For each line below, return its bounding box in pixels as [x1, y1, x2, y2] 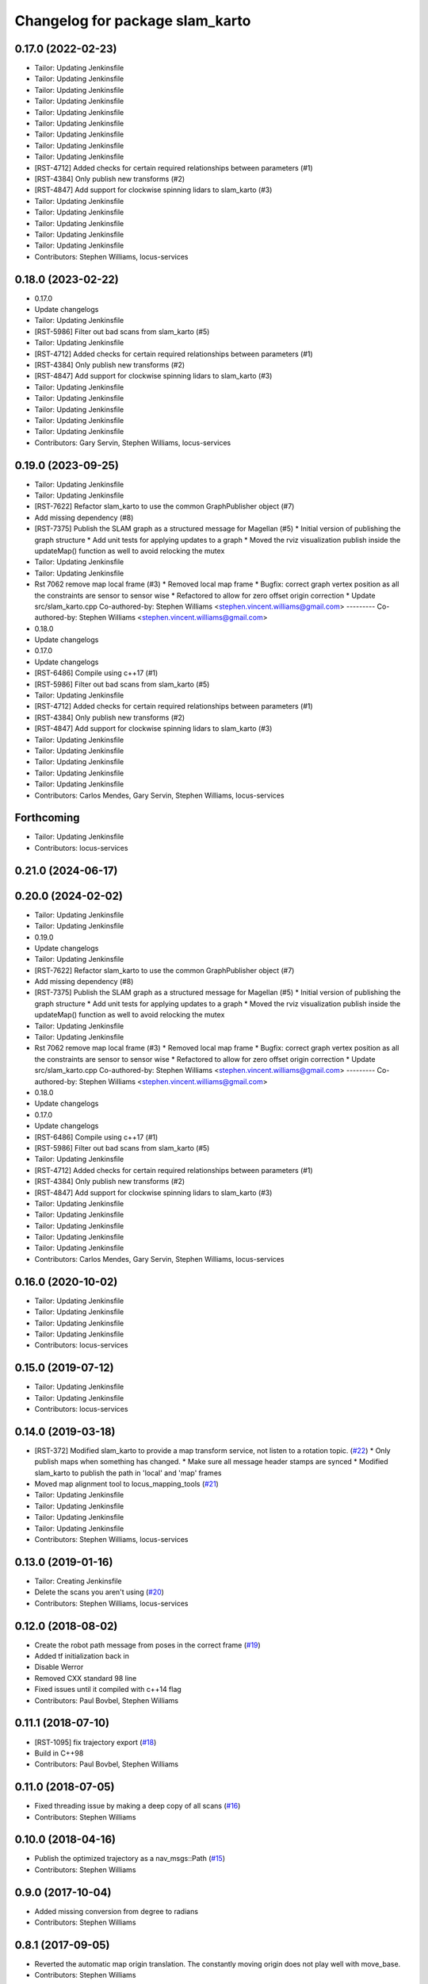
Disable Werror [34, 1663, 84, 1672]
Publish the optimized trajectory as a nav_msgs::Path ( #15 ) [34, 1854, 226, 1863]
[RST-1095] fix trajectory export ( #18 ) [34, 1737, 157, 1747]
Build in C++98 [34, 1748, 84, 1758]
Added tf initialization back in [34, 1651, 130, 1661]
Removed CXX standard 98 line [34, 1673, 137, 1682]
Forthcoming [14, 811, 80, 825]
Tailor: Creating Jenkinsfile [34, 1576, 122, 1586]
